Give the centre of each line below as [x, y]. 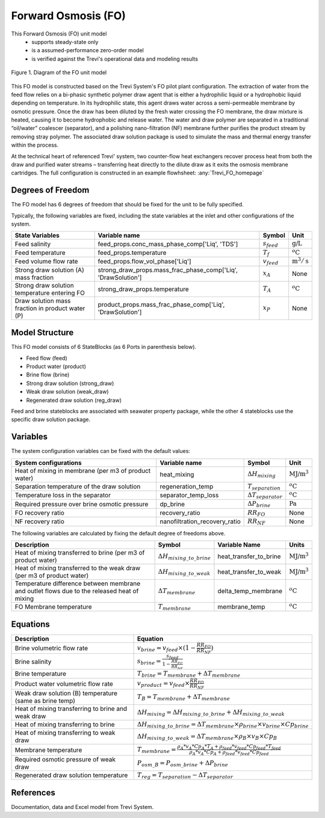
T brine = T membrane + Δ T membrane [189, 674]
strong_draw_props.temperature [143, 289]
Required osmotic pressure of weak [65, 759]
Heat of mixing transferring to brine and [71, 709]
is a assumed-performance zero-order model [88, 51]
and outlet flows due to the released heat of [77, 591]
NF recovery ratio [39, 521]
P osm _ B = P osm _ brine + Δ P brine [183, 763]
